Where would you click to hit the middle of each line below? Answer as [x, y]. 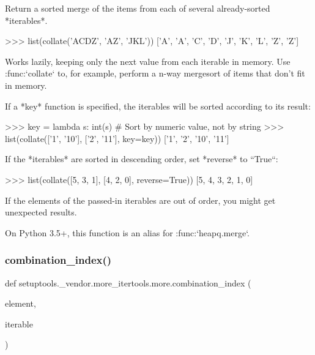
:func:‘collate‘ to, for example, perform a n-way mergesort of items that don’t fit [155, 73]
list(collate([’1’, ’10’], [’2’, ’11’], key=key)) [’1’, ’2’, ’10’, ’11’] [117, 138]
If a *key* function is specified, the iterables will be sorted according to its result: [158, 106]
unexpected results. [41, 212]
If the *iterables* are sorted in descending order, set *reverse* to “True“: [142, 159]
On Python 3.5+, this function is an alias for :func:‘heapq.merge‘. [127, 232]
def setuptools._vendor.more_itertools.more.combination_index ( [128, 282]
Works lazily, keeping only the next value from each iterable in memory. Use [148, 61]
